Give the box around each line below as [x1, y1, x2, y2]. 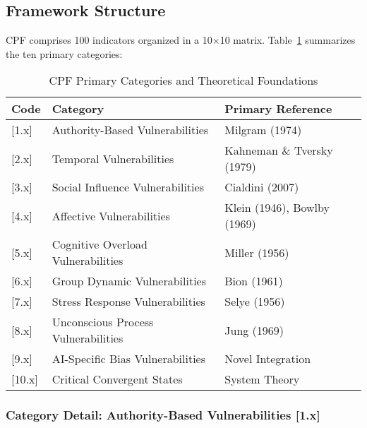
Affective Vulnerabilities [52, 207, 170, 224]
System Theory [224, 371, 300, 388]
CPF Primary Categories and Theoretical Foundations [49, 72, 318, 89]
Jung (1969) [224, 321, 284, 338]
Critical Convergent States [52, 371, 183, 388]
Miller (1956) [224, 244, 289, 261]
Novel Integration [224, 350, 311, 367]
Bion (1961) [224, 273, 283, 290]
